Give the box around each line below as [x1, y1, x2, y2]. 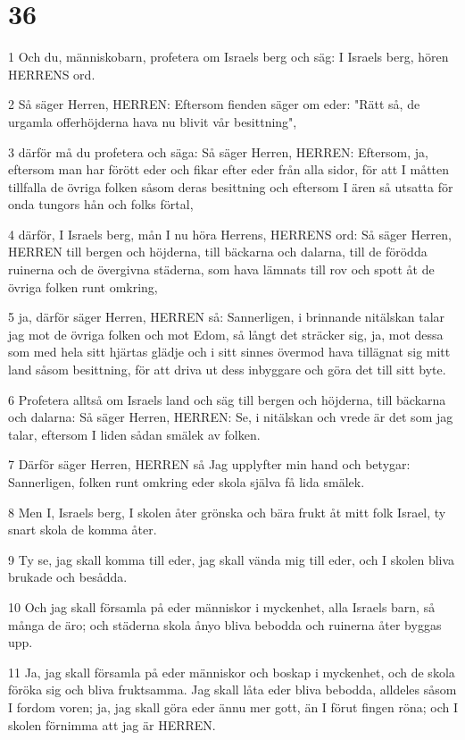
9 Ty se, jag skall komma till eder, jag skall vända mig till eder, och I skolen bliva [8, 550, 455, 568]
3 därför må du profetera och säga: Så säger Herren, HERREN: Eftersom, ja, [8, 142, 428, 161]
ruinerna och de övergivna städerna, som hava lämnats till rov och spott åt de [8, 260, 435, 279]
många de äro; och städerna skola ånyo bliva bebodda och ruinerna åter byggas [8, 615, 442, 634]
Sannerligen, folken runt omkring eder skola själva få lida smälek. [8, 473, 365, 491]
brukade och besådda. [8, 568, 128, 586]
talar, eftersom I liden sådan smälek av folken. [8, 425, 261, 443]
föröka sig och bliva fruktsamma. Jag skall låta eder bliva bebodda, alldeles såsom [8, 680, 457, 699]
